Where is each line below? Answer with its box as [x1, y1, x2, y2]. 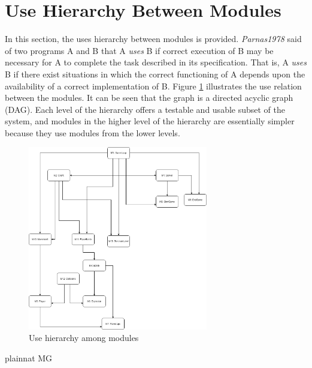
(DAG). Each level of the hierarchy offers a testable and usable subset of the [5, 103, 286, 115]
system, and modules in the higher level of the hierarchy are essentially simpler [5, 115, 295, 127]
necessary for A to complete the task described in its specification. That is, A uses [5, 56, 307, 68]
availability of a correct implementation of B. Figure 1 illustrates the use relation [5, 79, 302, 92]
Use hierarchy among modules [29, 331, 139, 344]
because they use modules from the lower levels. [5, 126, 180, 139]
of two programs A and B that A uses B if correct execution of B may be [5, 44, 274, 56]
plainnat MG [5, 351, 53, 364]
